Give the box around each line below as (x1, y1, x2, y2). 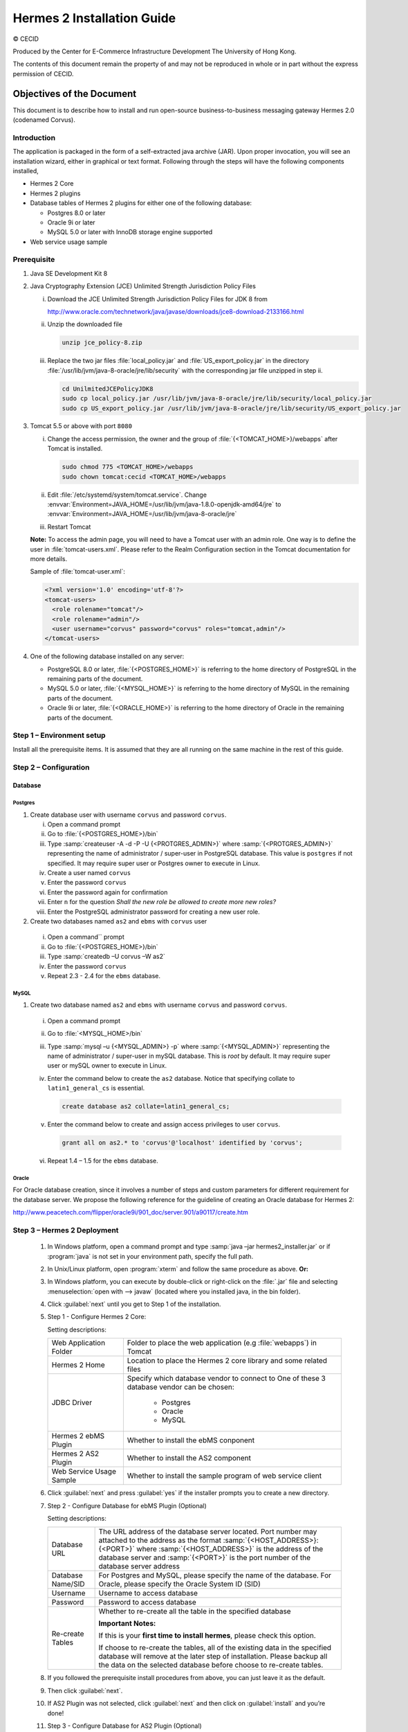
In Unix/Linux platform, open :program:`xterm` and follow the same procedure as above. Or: (47, 1264, 309, 1273)
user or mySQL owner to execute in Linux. (47, 1061, 167, 1070)
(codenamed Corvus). (12, 116, 75, 124)
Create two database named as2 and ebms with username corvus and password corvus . (30, 1001, 287, 1009)
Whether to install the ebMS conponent (127, 1435, 255, 1445)
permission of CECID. (12, 69, 74, 78)
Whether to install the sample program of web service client (127, 1471, 322, 1481)
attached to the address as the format (98, 1535, 221, 1545)
